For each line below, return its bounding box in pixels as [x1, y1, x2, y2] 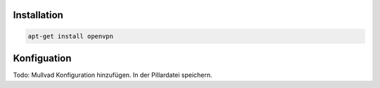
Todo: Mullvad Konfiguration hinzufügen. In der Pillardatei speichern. [13, 71, 213, 80]
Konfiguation [13, 52, 72, 64]
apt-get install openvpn [27, 32, 114, 40]
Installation [13, 9, 63, 21]
